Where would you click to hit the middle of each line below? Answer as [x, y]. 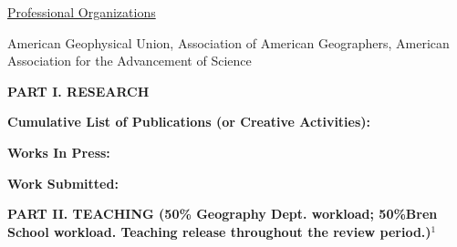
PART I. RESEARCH [78, 91]
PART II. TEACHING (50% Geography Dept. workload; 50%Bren [223, 214]
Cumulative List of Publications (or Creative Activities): [189, 122]
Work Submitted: [63, 183]
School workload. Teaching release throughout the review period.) [219, 231]
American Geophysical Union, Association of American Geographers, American [228, 42]
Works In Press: [59, 152]
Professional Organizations [82, 12]
